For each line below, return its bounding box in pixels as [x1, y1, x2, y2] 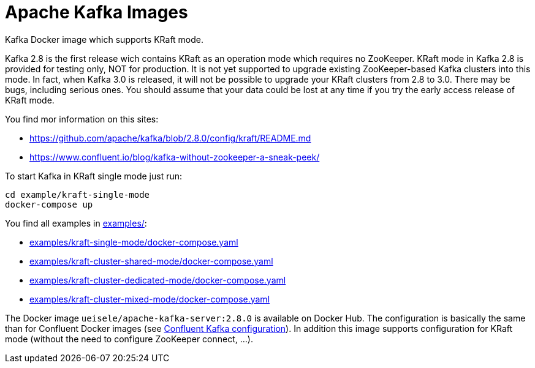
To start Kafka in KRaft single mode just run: [5, 170, 183, 181]
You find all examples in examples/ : [5, 217, 147, 228]
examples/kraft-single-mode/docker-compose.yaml [29, 236, 238, 247]
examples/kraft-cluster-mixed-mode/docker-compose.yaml [29, 293, 270, 304]
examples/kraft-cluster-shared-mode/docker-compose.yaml [29, 255, 273, 266]
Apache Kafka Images [5, 2, 188, 23]
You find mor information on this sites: [5, 113, 159, 124]
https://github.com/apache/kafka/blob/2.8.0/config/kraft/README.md [29, 132, 311, 143]
